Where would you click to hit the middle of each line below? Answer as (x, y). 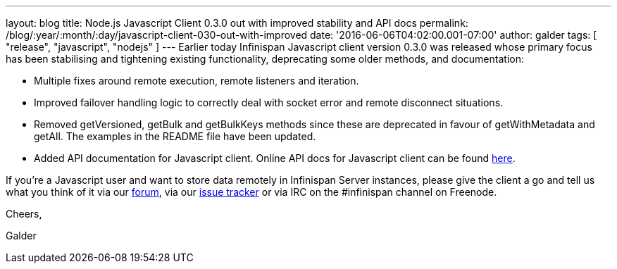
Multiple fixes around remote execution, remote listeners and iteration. (197, 81)
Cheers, (24, 214)
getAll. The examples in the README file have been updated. (175, 136)
